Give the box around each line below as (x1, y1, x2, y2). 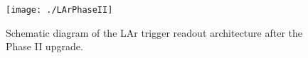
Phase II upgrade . (6, 39, 83, 54)
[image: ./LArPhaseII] (6, 5, 113, 15)
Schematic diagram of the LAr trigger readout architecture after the (6, 25, 303, 40)
